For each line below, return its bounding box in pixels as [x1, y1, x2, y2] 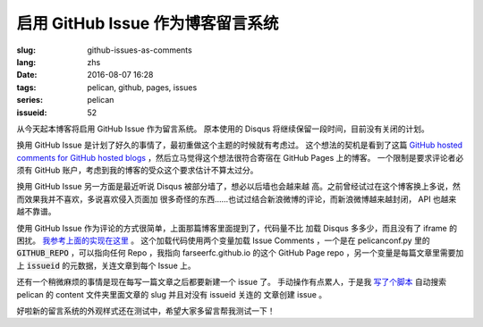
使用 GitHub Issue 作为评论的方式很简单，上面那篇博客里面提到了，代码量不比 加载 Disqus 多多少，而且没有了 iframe [16, 222, 447, 233]
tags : [16, 81, 37, 93]
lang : [16, 56, 37, 67]
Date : [16, 70, 38, 80]
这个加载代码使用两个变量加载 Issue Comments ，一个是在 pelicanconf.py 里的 [140, 235, 430, 246]
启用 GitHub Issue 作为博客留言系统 [16, 13, 279, 33]
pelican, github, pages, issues [87, 81, 198, 93]
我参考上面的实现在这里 [41, 235, 129, 246]
